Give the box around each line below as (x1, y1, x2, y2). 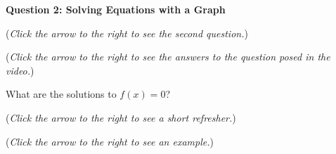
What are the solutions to (6, 86, 117, 101)
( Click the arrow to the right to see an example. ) (6, 134, 214, 148)
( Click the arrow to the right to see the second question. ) (6, 25, 248, 40)
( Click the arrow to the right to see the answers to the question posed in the (6, 49, 330, 64)
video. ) (6, 63, 34, 77)
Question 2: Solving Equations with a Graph (6, 2, 226, 16)
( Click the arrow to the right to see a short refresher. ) (6, 110, 236, 124)
